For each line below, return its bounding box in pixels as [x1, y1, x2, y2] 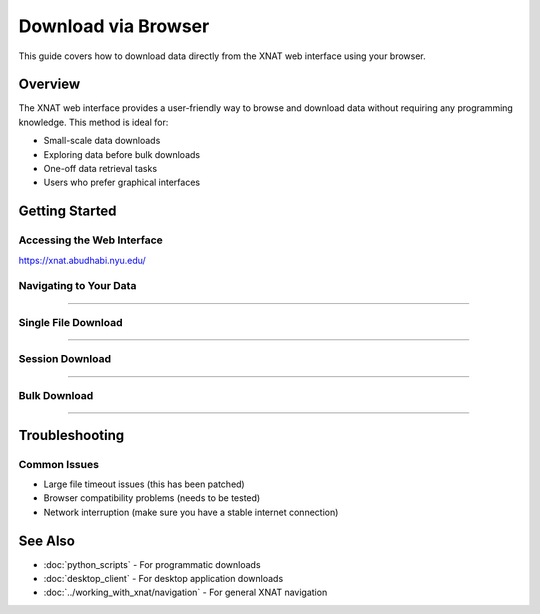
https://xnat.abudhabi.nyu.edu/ [18, 254, 147, 266]
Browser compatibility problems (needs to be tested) [43, 492, 261, 504]
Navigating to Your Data [18, 279, 137, 293]
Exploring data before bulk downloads [43, 148, 200, 160]
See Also [18, 532, 75, 549]
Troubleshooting [18, 426, 125, 444]
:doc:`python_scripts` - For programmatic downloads [43, 558, 261, 570]
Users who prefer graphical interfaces [43, 176, 200, 189]
